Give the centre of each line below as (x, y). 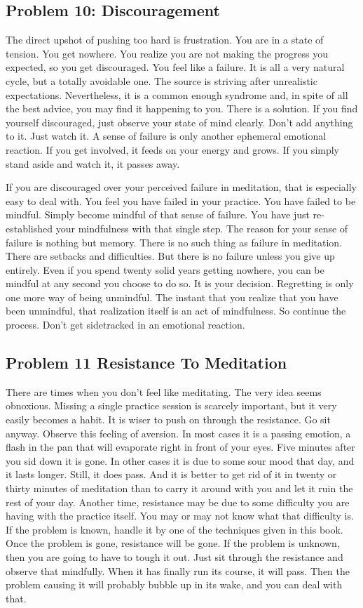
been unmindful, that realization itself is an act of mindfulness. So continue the (176, 311)
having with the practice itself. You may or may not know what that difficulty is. (180, 516)
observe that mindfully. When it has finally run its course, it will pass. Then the (178, 570)
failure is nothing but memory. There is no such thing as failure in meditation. (174, 242)
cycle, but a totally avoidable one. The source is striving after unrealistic (162, 80)
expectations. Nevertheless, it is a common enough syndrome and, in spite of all (177, 94)
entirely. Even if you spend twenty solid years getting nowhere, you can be (165, 269)
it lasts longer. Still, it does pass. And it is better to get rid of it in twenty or (171, 474)
